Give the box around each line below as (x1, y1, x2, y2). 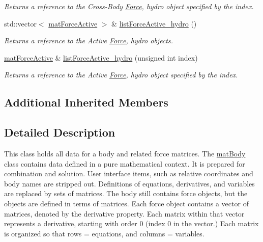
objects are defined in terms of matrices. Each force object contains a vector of (4, 198, 249, 208)
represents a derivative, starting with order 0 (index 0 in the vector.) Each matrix (4, 218, 259, 229)
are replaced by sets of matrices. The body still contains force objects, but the (4, 188, 248, 199)
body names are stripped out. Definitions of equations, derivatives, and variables (4, 178, 255, 189)
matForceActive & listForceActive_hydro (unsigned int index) (4, 52, 198, 63)
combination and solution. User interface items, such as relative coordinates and (4, 168, 253, 179)
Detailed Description (4, 124, 115, 140)
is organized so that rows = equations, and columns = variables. (4, 228, 204, 238)
